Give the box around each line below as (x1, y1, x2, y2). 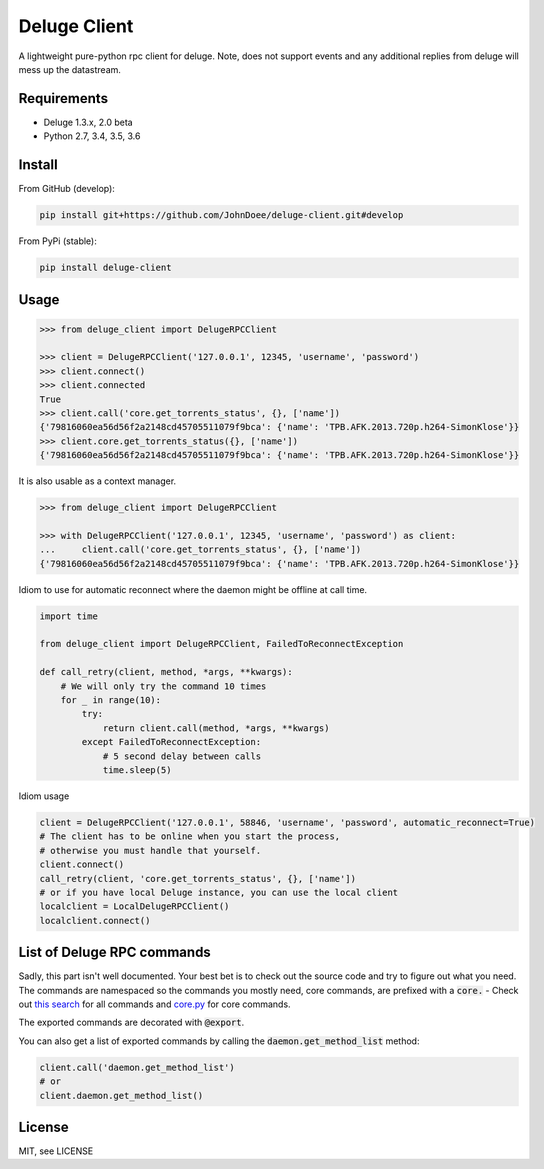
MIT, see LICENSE (18, 1145, 94, 1157)
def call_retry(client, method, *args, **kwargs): (39, 666, 294, 678)
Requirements (18, 90, 109, 107)
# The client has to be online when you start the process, (39, 831, 341, 842)
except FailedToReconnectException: (81, 736, 262, 748)
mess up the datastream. (18, 63, 122, 75)
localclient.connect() (39, 915, 151, 926)
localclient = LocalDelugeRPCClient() (39, 901, 230, 912)
